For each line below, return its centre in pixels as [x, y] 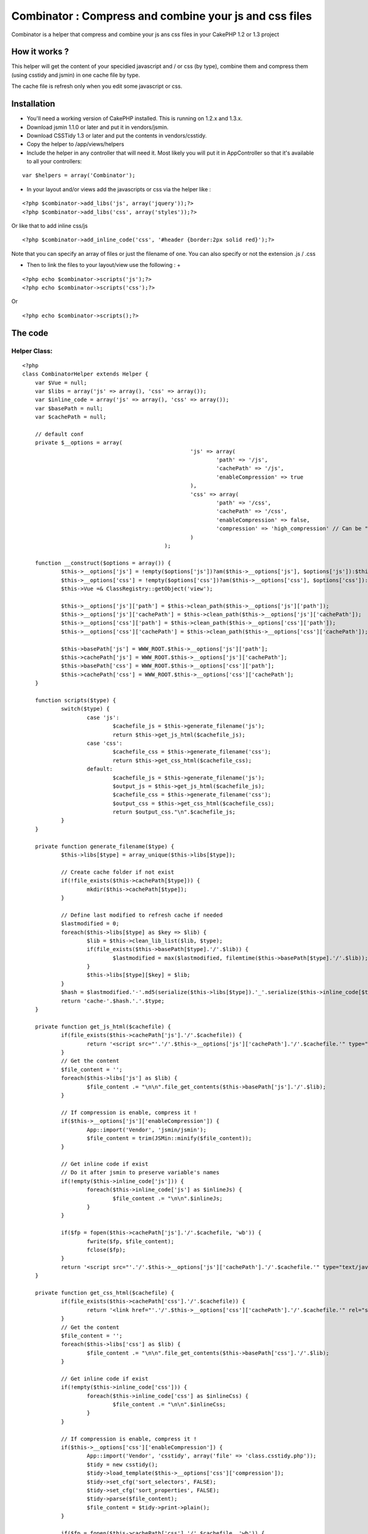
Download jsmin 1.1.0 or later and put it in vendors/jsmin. [98, 127]
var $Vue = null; [61, 383]
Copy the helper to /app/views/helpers [75, 144]
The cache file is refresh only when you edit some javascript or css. [97, 87]
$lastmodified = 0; [90, 924]
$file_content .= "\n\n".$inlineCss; [169, 1405]
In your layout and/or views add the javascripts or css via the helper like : [119, 189]
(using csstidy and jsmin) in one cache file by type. [76, 75]
